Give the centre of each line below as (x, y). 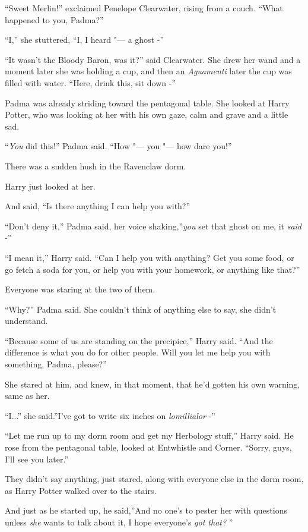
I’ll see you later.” (37, 459)
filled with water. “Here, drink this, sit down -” (91, 82)
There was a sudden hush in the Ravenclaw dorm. (96, 166)
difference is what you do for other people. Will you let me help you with (138, 352)
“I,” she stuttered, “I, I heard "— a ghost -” (85, 40)
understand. (26, 321)
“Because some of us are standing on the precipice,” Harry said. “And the (139, 340)
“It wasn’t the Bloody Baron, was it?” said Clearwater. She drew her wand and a (153, 59)
